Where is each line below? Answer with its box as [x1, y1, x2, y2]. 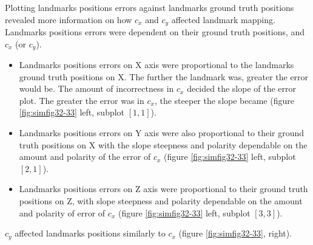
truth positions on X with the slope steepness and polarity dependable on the [19, 138, 308, 151]
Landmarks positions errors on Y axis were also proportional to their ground [19, 126, 305, 139]
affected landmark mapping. [171, 13, 275, 26]
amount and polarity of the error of [19, 150, 151, 163]
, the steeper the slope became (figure [154, 94, 294, 106]
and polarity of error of [19, 206, 106, 219]
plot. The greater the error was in [19, 94, 144, 106]
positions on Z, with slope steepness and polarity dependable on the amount [19, 195, 303, 207]
